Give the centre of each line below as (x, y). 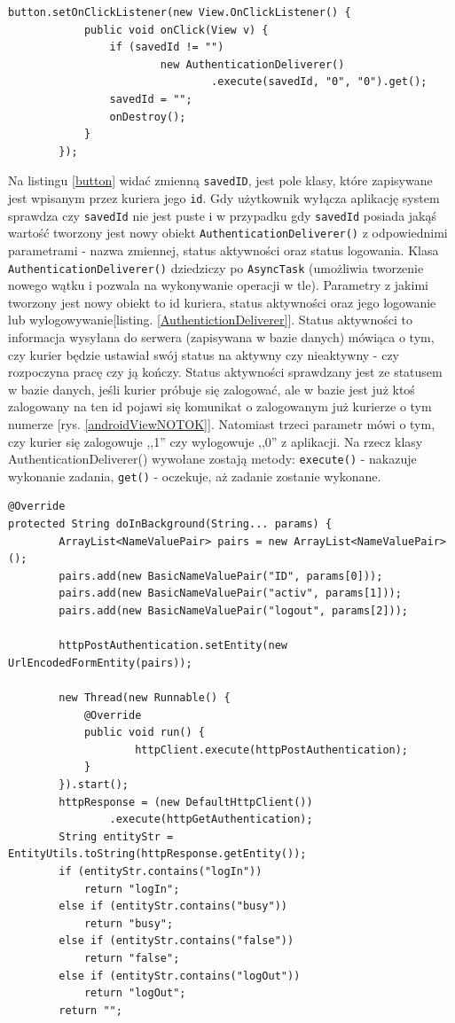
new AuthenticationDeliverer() (252, 64)
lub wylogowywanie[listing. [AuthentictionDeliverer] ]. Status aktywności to (210, 320)
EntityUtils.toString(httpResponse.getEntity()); (157, 854)
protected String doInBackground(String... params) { (170, 524)
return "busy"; (129, 923)
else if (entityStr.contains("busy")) (173, 906)
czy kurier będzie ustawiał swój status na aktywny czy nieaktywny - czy (204, 354)
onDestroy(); (148, 117)
